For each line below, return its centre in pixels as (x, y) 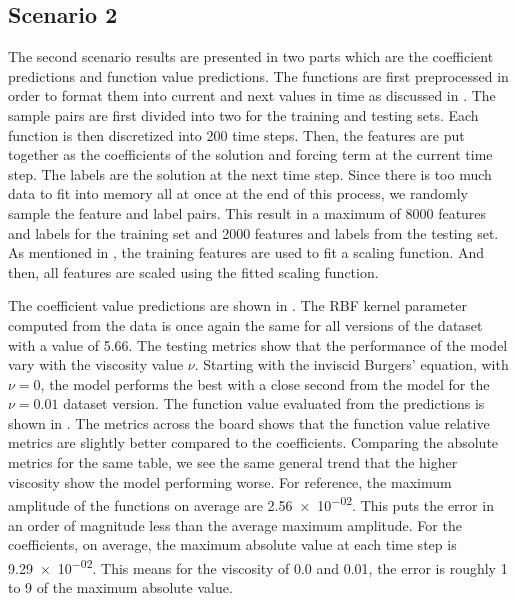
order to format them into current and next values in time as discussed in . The (252, 95)
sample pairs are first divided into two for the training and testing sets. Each (243, 114)
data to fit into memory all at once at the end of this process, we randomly (238, 193)
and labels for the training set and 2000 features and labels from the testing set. (253, 232)
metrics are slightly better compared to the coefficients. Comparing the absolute (253, 442)
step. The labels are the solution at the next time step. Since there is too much (250, 173)
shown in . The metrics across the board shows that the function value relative (249, 422)
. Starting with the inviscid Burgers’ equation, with (351, 364)
